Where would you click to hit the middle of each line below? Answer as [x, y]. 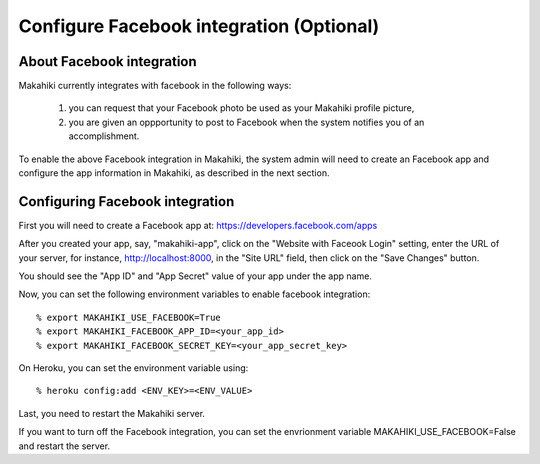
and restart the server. [64, 446]
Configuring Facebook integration [126, 201]
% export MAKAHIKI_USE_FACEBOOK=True [129, 317]
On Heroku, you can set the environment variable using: [133, 368]
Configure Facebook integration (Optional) [199, 26]
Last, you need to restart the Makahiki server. [111, 413]
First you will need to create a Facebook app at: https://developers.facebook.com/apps [198, 225]
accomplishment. [104, 136]
